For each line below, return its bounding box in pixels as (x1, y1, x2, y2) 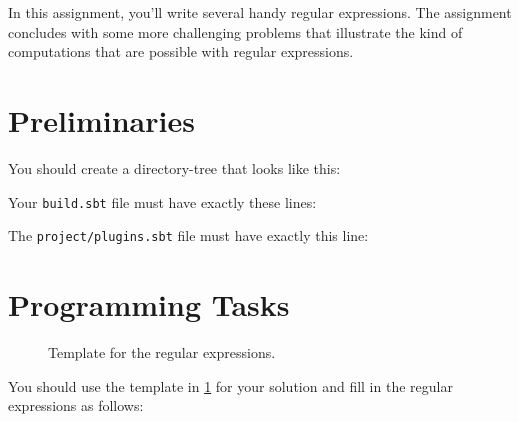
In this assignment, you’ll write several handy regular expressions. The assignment (8, 2, 512, 22)
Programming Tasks (8, 284, 290, 324)
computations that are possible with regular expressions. (8, 41, 354, 62)
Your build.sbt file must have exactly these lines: (8, 191, 317, 212)
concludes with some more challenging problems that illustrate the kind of (8, 21, 463, 42)
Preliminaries (8, 99, 195, 140)
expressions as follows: (8, 395, 144, 416)
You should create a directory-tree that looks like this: (8, 157, 341, 178)
